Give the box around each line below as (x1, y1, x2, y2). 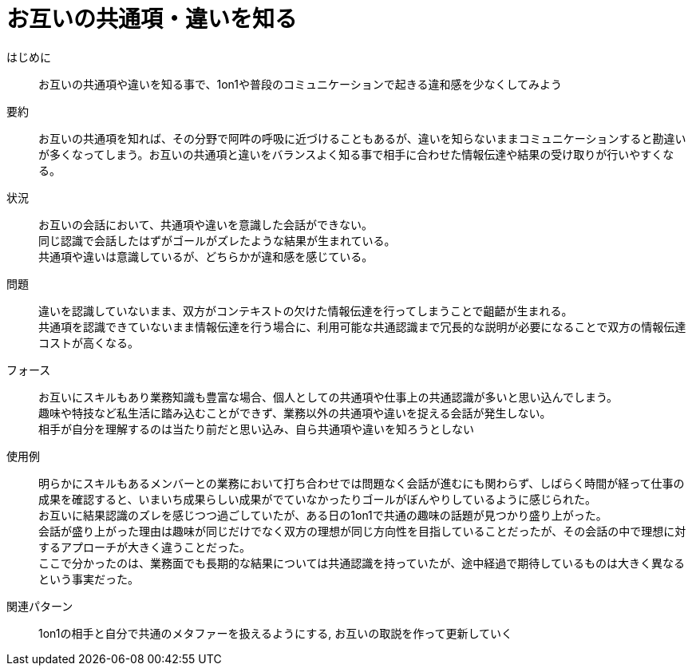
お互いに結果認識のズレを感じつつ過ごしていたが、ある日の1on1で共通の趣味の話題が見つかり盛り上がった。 (38, 508, 607, 522)
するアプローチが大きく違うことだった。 (38, 540, 251, 554)
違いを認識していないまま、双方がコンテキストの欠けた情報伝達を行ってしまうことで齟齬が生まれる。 (38, 303, 573, 318)
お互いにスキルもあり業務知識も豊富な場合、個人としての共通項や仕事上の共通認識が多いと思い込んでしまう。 (38, 389, 619, 404)
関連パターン (6, 599, 73, 613)
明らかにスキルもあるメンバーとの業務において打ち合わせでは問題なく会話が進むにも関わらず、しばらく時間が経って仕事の (38, 476, 685, 490)
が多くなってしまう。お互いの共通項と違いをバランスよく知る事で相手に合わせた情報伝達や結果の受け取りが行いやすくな (38, 147, 674, 161)
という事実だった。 (38, 571, 139, 586)
